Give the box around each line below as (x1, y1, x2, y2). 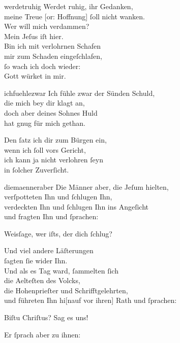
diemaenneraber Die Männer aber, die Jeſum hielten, (4, 181, 169, 192)
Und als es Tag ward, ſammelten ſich (4, 265, 118, 276)
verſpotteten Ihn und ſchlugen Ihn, (4, 191, 112, 202)
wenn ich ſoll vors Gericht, (4, 144, 86, 155)
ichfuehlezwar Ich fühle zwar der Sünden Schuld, (4, 87, 155, 98)
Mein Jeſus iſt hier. (4, 30, 64, 41)
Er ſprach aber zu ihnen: (4, 329, 81, 339)
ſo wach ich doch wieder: (4, 60, 81, 71)
